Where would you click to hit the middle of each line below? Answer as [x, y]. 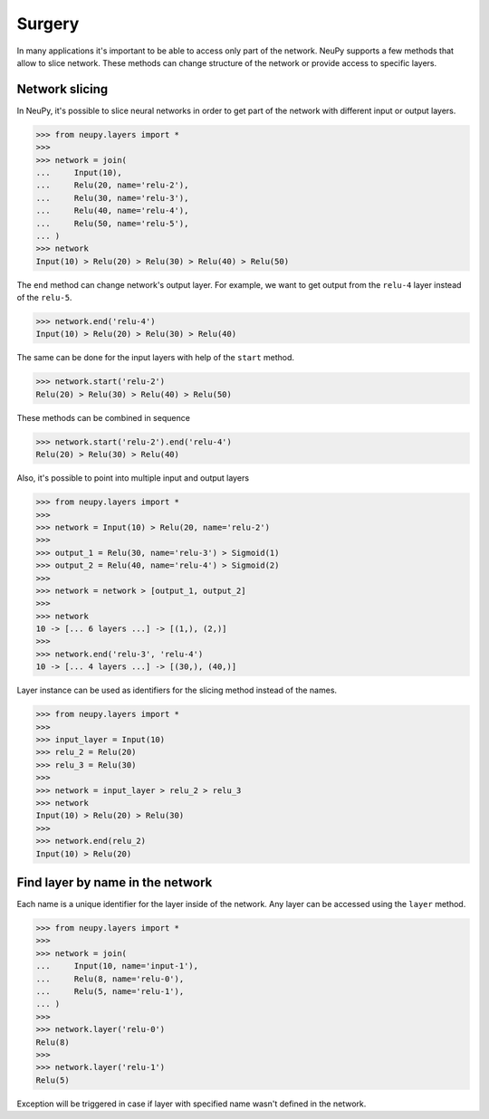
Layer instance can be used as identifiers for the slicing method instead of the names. [177, 690]
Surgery [48, 24]
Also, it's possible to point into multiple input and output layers [133, 478]
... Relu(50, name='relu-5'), [112, 223]
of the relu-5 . [44, 298]
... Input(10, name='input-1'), [117, 966]
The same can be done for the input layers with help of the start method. [155, 358]
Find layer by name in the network [115, 882]
